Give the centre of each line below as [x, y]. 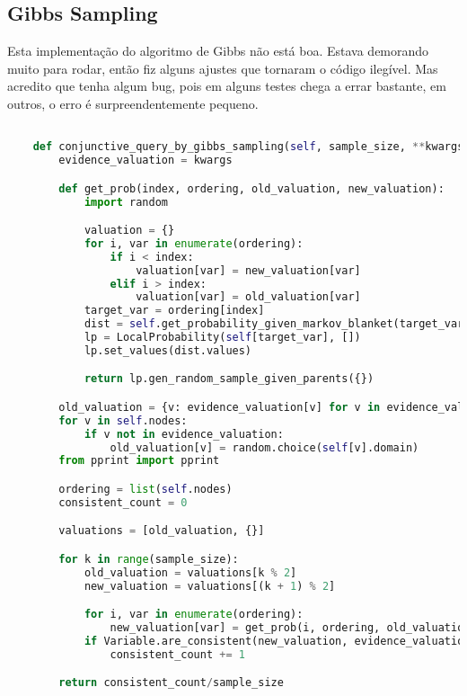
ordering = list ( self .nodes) [145, 490]
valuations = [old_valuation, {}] [162, 531]
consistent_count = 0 [123, 502]
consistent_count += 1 [177, 654]
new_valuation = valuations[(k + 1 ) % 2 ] [210, 586]
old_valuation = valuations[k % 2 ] [190, 572]
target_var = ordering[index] [174, 311]
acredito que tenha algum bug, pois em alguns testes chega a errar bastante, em [227, 86]
